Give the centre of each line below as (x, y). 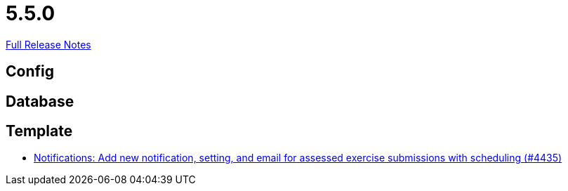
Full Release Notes (48, 44)
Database (40, 101)
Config (30, 72)
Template (39, 131)
